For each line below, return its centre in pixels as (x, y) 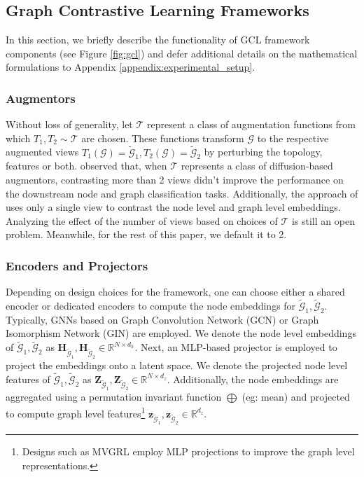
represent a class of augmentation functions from (251, 124)
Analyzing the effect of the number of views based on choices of (142, 220)
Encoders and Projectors (77, 265)
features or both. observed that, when (86, 166)
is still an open (323, 220)
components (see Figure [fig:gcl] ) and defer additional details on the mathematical (182, 53)
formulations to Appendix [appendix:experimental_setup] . (131, 67)
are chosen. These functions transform (163, 138)
